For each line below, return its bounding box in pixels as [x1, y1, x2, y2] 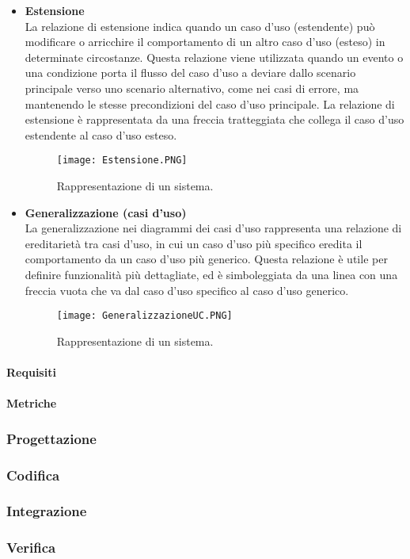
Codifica [6, 465, 60, 484]
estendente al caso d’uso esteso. [25, 126, 177, 143]
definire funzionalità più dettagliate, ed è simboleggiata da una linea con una [25, 266, 398, 282]
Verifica [6, 538, 56, 557]
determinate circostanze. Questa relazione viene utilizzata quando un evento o [25, 48, 404, 65]
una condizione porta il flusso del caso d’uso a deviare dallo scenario [25, 64, 356, 81]
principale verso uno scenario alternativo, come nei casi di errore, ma [25, 79, 359, 96]
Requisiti [6, 364, 56, 380]
